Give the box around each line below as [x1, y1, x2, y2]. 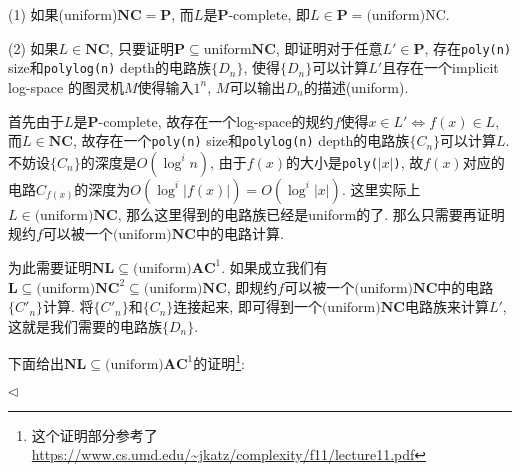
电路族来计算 [404, 296, 489, 317]
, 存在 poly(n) [424, 37, 512, 58]
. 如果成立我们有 [221, 256, 328, 277]
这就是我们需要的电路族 [8, 315, 162, 336]
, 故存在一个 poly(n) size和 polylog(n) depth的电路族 [72, 130, 410, 151]
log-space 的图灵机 [8, 76, 124, 97]
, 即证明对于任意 [275, 37, 383, 58]
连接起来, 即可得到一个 [173, 296, 322, 317]
